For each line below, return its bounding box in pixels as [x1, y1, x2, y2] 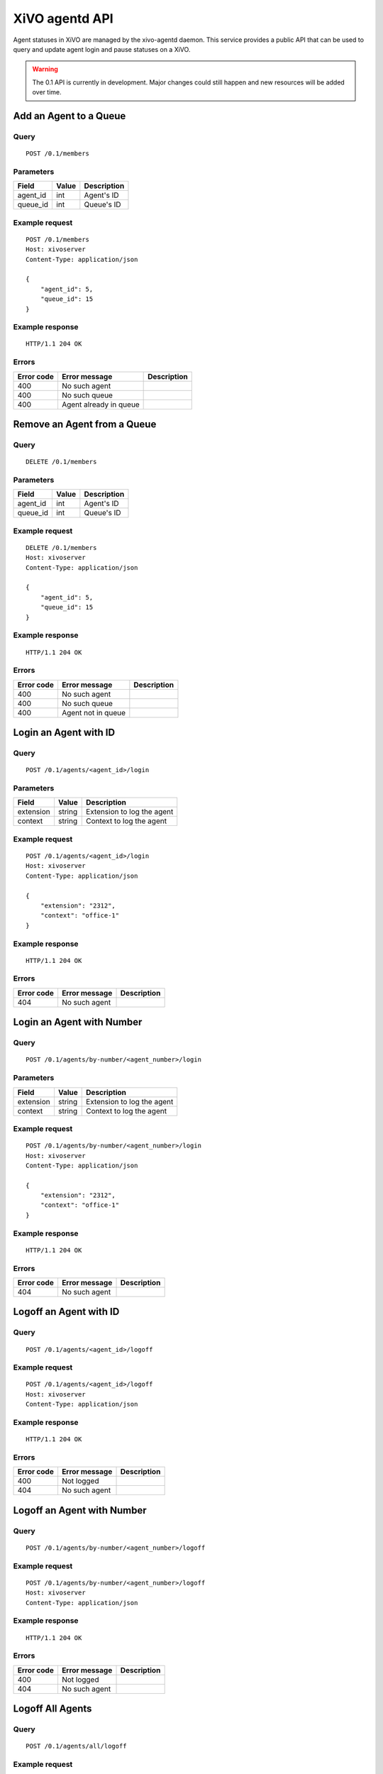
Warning [32, 65, 58, 74]
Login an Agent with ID [13, 727, 116, 739]
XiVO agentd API [13, 11, 113, 26]
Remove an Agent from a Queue [13, 419, 157, 431]
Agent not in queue [61, 707, 126, 717]
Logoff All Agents [13, 1703, 92, 1715]
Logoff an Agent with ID [13, 1306, 120, 1318]
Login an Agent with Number [13, 1016, 143, 1028]
